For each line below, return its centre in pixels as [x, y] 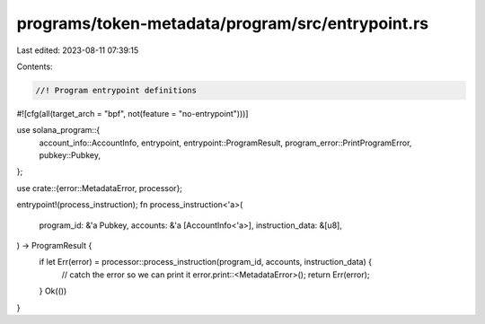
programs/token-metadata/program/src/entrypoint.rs [223, 23]
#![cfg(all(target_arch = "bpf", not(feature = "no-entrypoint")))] [132, 113]
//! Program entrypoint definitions [116, 90]
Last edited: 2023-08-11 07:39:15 [78, 50]
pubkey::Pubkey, [70, 155]
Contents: [35, 66]
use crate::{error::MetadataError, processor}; [100, 188]
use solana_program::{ [58, 130]
